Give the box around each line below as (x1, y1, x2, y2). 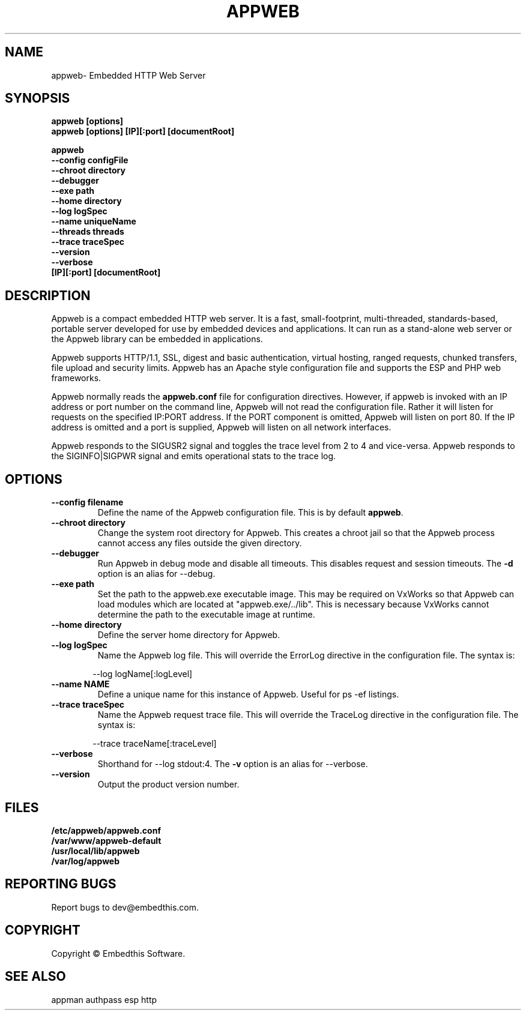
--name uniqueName (51, 216, 136, 227)
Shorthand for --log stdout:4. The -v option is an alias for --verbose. (97, 759, 368, 770)
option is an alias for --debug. (97, 568, 216, 579)
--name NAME (51, 679, 110, 690)
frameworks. (51, 373, 101, 384)
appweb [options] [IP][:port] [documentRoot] (51, 126, 235, 137)
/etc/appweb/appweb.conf (51, 825, 161, 836)
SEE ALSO (5, 969, 66, 984)
